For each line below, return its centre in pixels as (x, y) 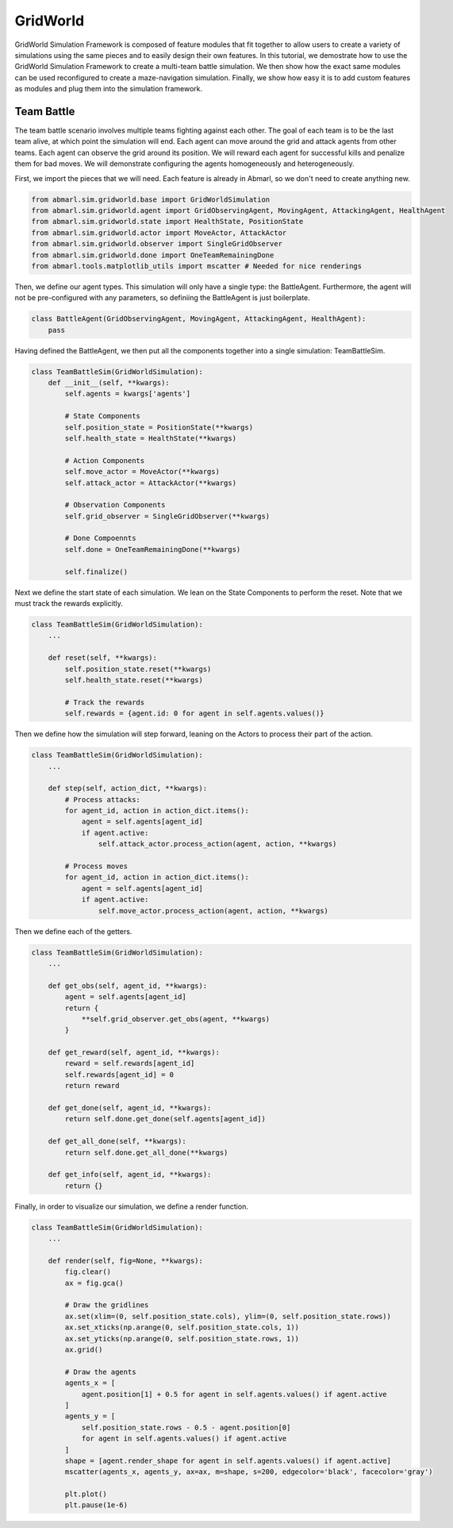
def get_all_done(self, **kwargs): (117, 1141)
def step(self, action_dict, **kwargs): (128, 789)
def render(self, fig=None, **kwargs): (126, 1260)
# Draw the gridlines (107, 1305)
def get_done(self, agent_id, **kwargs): (130, 1108)
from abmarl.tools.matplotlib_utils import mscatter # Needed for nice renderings (197, 266)
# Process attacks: (102, 799)
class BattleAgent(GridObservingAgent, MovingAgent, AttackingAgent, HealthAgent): (199, 319)
